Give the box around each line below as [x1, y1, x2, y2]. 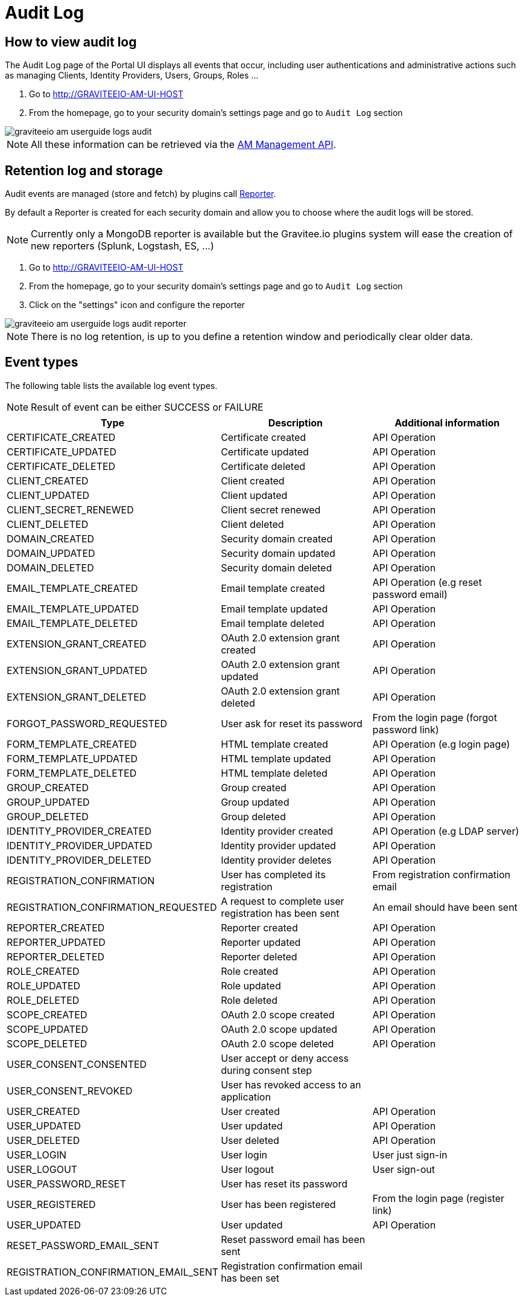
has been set [221, 1271, 279, 1284]
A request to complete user [221, 895, 344, 907]
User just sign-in [372, 1148, 448, 1161]
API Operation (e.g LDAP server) [372, 824, 519, 837]
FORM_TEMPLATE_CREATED [7, 737, 137, 750]
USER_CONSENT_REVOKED [7, 1084, 133, 1097]
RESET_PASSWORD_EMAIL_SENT [7, 1239, 159, 1251]
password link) [372, 723, 439, 736]
